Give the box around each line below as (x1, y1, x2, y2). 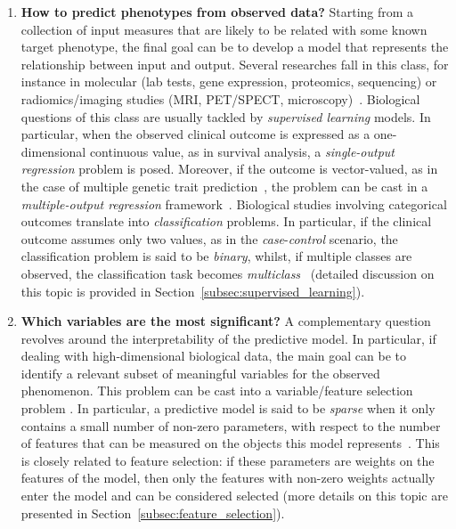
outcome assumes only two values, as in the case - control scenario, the (20, 229, 398, 248)
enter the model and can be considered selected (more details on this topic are (20, 486, 448, 505)
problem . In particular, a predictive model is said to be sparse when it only (20, 399, 436, 418)
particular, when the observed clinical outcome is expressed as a (20, 125, 370, 143)
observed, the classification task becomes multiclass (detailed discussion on (20, 264, 435, 282)
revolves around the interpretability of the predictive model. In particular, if (20, 329, 436, 347)
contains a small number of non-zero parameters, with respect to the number (20, 416, 441, 435)
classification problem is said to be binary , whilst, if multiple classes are (20, 247, 412, 265)
